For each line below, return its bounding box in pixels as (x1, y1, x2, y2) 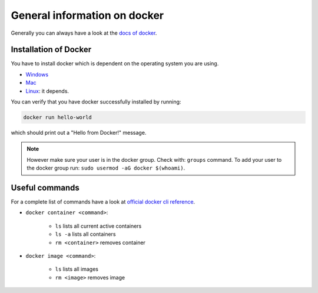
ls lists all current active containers (55, 222, 142, 229)
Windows (25, 71, 49, 78)
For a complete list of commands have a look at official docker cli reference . (11, 198, 196, 205)
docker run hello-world (23, 114, 92, 121)
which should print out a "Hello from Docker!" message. (11, 129, 147, 136)
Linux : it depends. (25, 87, 69, 94)
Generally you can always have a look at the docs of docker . (11, 29, 157, 36)
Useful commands (11, 182, 79, 192)
